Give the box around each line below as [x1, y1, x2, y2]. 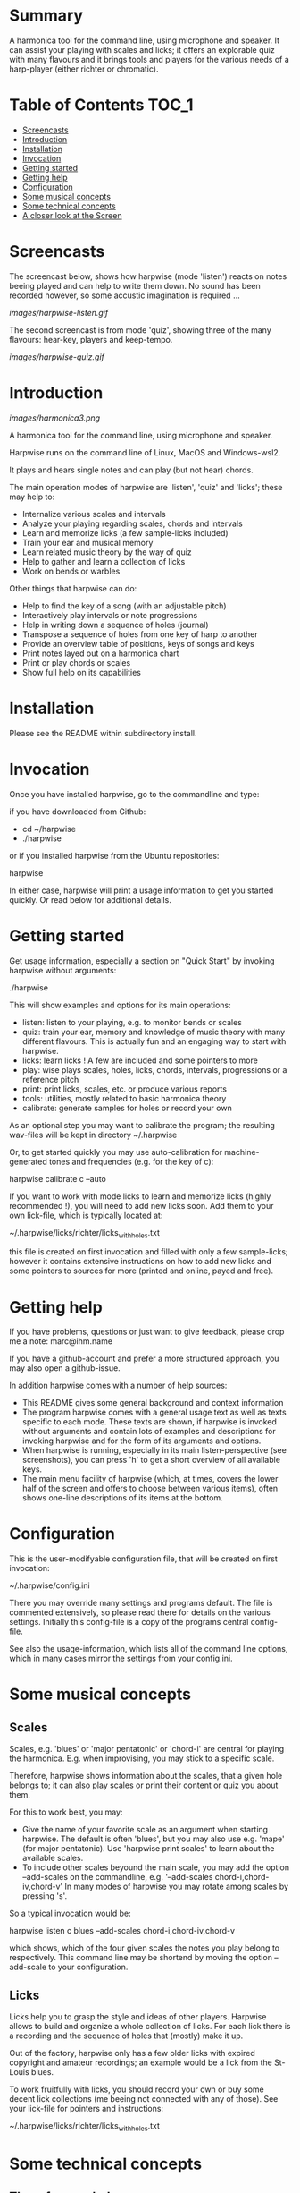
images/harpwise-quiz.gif [9, 351, 104, 362]
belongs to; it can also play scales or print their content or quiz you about [9, 1780, 279, 1790]
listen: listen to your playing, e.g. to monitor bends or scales [21, 1016, 243, 1027]
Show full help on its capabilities [21, 667, 141, 677]
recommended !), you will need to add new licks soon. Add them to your [9, 1200, 274, 1211]
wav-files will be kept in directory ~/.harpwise [9, 1129, 178, 1140]
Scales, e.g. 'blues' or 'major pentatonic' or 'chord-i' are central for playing [9, 1744, 285, 1755]
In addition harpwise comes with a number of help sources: [9, 1380, 228, 1391]
